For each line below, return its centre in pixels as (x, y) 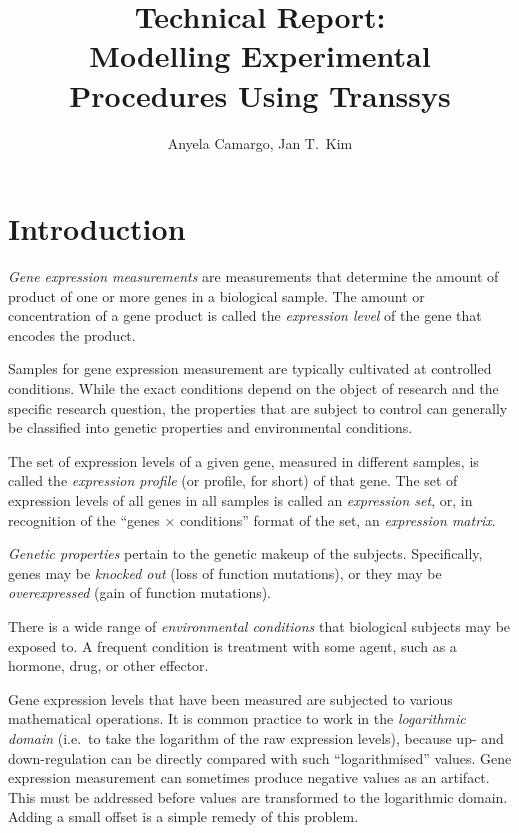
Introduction (97, 228)
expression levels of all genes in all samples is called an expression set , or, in (240, 499)
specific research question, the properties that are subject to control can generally (258, 407)
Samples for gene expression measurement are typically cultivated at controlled (250, 368)
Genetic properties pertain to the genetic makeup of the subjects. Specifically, (245, 553)
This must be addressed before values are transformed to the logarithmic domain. (258, 796)
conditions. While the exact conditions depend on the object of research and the (253, 388)
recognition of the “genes (84, 519)
